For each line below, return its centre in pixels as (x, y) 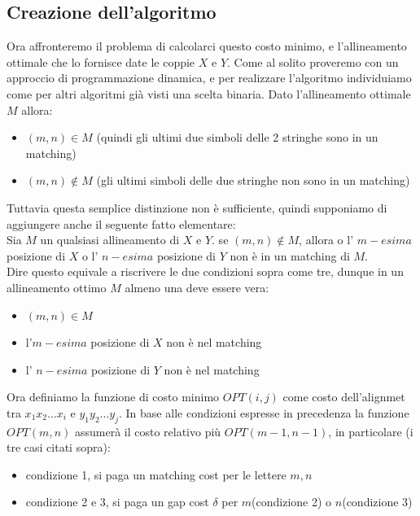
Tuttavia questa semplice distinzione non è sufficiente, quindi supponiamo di (197, 207)
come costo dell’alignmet (344, 397)
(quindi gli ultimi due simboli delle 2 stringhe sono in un (237, 137)
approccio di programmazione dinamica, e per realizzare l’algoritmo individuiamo (209, 78)
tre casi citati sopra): (59, 447)
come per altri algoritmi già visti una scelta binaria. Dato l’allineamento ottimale (209, 93)
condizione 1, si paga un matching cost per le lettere (156, 474)
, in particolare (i (371, 431)
